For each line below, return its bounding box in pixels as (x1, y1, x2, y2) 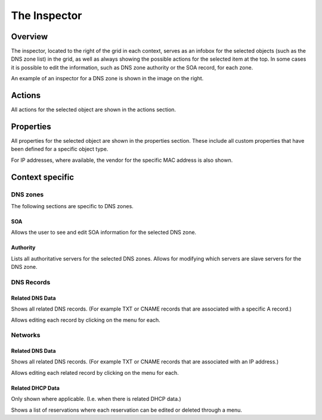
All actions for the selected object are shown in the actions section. (11, 106, 176, 113)
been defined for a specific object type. (11, 146, 109, 153)
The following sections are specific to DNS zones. (11, 202, 134, 209)
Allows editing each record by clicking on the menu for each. (11, 316, 160, 324)
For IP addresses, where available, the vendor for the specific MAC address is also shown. (11, 156, 233, 164)
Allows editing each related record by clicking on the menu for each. (11, 369, 179, 376)
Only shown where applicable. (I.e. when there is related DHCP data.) (11, 396, 181, 403)
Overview (11, 32, 48, 42)
